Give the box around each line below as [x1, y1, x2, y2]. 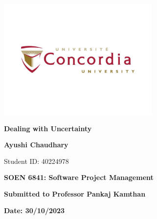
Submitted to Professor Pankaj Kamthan [4, 188, 146, 199]
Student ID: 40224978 [4, 156, 69, 166]
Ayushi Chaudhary [4, 139, 68, 150]
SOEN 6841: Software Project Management [4, 172, 154, 182]
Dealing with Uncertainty [4, 123, 92, 133]
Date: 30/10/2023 [4, 205, 65, 215]
